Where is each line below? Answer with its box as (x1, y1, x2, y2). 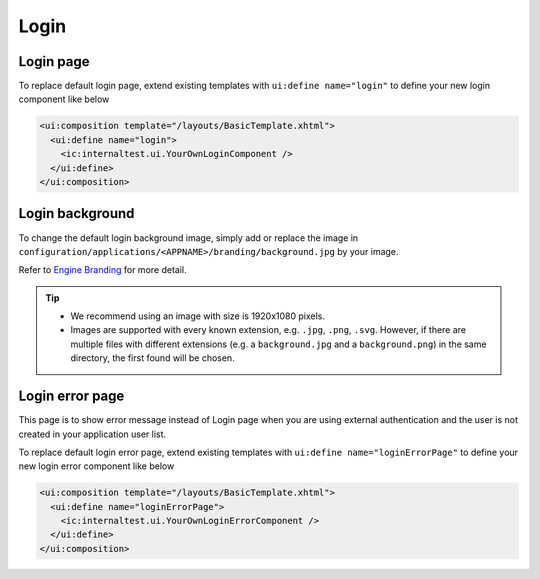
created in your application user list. (18, 428, 167, 440)
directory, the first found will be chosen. (70, 352, 235, 364)
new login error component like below (18, 460, 175, 472)
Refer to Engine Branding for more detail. (18, 264, 187, 276)
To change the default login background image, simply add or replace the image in (18, 231, 359, 244)
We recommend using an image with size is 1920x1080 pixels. (70, 310, 325, 322)
